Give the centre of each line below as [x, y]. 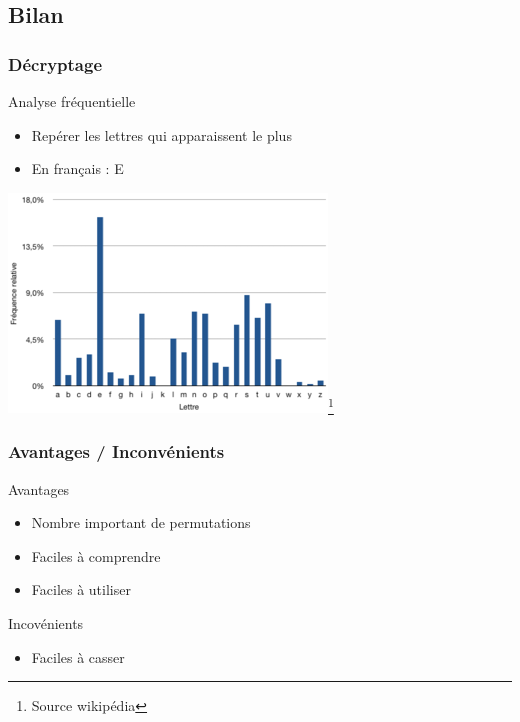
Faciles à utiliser [81, 589]
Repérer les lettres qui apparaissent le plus [161, 134]
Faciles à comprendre [96, 555]
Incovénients [46, 622]
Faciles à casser [78, 656]
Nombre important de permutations [141, 522]
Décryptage [55, 63]
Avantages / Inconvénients [116, 451]
